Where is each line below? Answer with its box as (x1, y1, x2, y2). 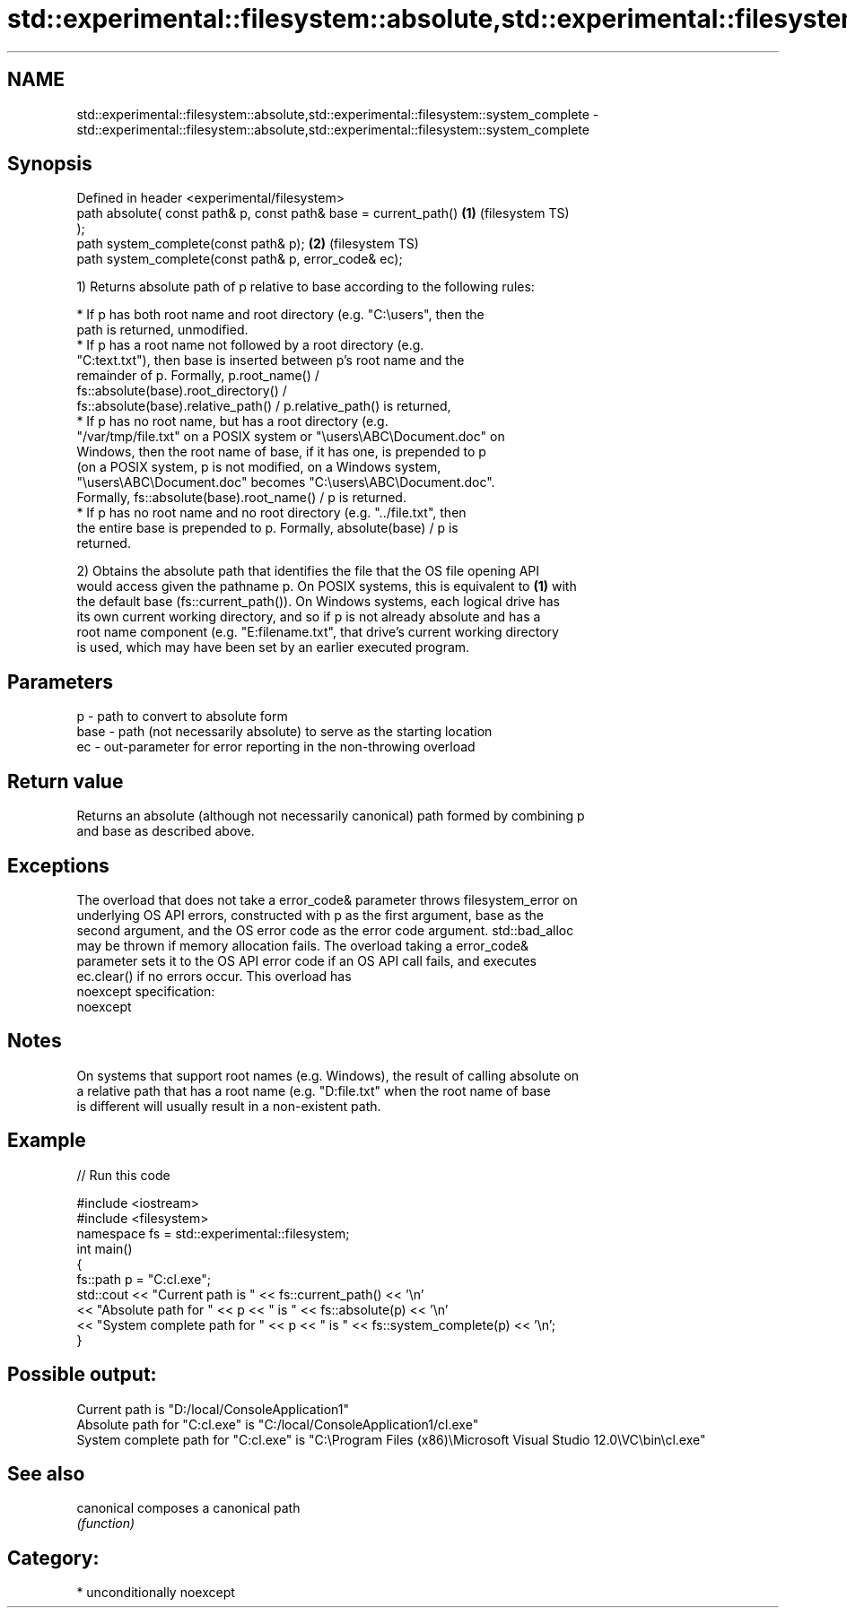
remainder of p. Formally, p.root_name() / (76, 368, 319, 384)
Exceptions (7, 854, 109, 877)
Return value (7, 769, 124, 793)
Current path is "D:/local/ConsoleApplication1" (76, 1401, 350, 1417)
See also (7, 1462, 85, 1485)
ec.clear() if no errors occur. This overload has (76, 968, 352, 984)
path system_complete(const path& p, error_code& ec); (76, 251, 403, 267)
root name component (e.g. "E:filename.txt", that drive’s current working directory (76, 624, 559, 640)
